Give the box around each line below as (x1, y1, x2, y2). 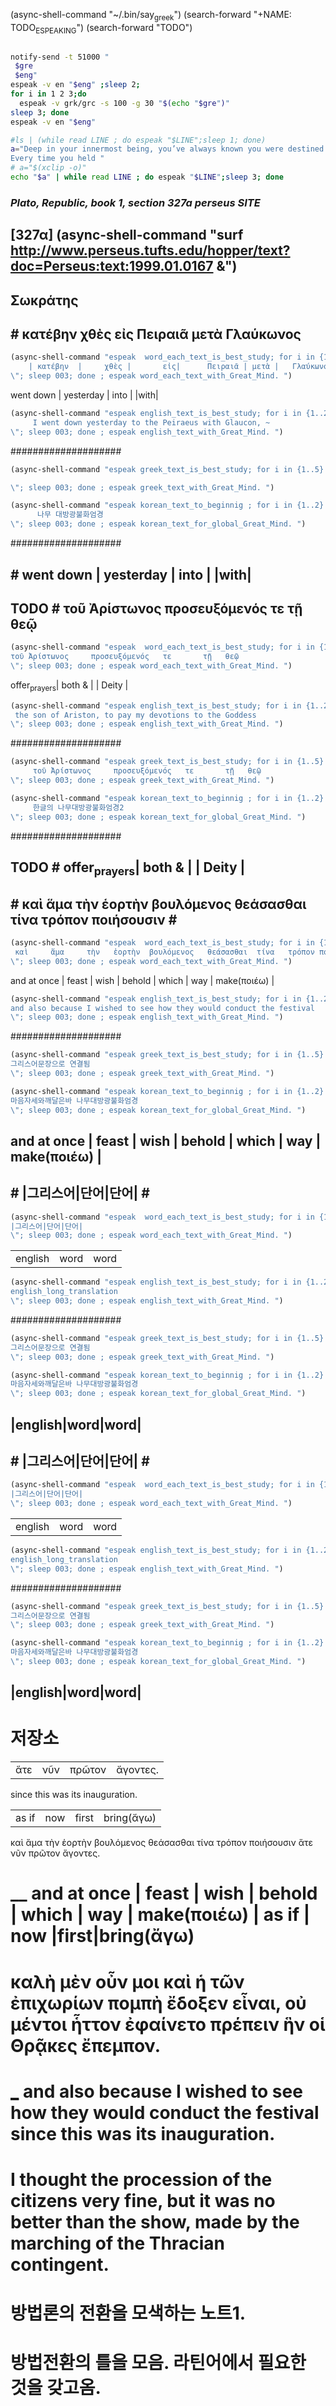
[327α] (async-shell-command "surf (10, 227, 244, 244)
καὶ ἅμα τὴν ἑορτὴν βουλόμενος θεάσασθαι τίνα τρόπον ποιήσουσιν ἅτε (10, 1837, 313, 1849)
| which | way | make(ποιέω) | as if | (10, 1904, 311, 1926)
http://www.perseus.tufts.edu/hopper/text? (10, 242, 291, 259)
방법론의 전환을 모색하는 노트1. (10, 2302, 247, 2325)
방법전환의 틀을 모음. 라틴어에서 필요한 (10, 2352, 307, 2374)
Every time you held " (10, 154, 105, 164)
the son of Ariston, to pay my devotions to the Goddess (14, 710, 257, 720)
